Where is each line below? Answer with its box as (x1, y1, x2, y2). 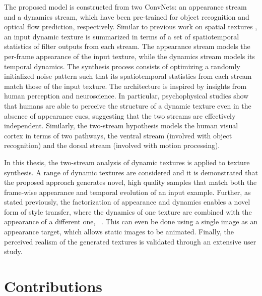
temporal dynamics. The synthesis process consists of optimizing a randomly (4, 61, 240, 71)
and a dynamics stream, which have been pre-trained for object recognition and (4, 11, 249, 22)
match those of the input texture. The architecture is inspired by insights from (4, 80, 247, 91)
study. (4, 246, 23, 257)
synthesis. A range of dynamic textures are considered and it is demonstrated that (4, 167, 258, 177)
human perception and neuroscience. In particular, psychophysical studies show (4, 90, 249, 101)
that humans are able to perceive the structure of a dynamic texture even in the (4, 100, 251, 111)
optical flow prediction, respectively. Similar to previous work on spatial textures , (4, 21, 257, 32)
